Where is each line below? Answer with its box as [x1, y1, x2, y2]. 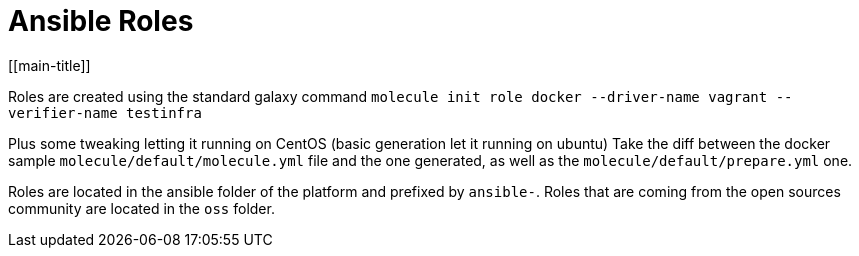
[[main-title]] [8, 56, 91, 74]
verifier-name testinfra [8, 104, 202, 121]
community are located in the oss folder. [8, 199, 275, 217]
